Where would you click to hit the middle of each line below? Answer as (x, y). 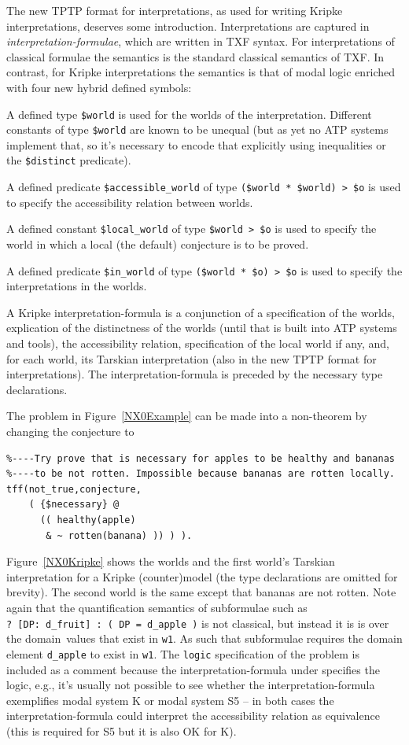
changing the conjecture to (70, 432)
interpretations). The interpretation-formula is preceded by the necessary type (195, 374)
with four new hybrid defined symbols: (99, 87)
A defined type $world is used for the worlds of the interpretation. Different (189, 114)
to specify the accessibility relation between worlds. (130, 202)
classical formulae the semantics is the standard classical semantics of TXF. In (195, 56)
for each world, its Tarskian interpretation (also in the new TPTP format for (192, 358)
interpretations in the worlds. (77, 286)
